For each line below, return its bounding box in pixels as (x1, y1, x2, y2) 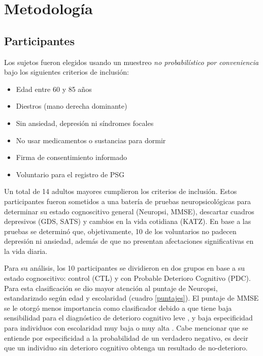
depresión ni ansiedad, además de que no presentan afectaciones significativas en (4, 236, 254, 246)
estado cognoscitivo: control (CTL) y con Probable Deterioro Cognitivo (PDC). (4, 273, 251, 283)
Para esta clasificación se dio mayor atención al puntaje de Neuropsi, (4, 282, 218, 293)
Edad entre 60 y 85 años (16, 83, 92, 94)
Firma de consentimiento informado (16, 152, 127, 163)
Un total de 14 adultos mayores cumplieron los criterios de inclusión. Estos (4, 186, 237, 197)
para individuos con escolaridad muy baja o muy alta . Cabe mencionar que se (4, 322, 248, 333)
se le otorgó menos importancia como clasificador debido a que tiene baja (4, 302, 232, 313)
